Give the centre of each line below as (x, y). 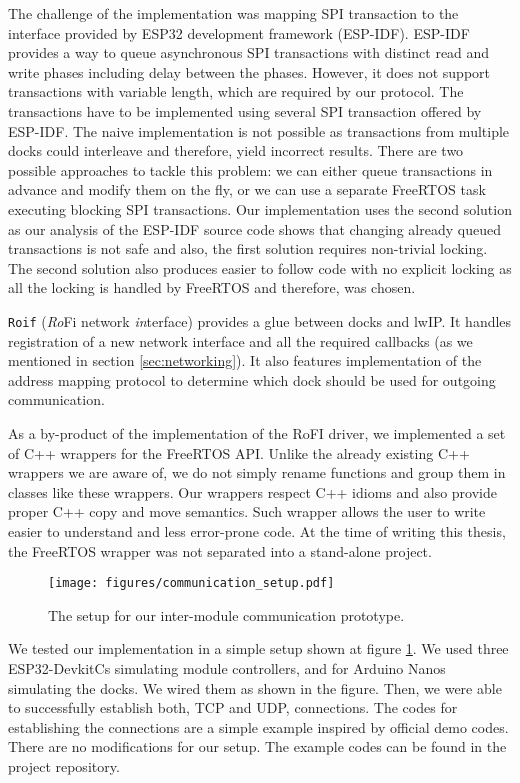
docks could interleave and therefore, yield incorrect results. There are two (236, 150)
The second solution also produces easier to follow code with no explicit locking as (260, 267)
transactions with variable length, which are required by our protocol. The (236, 91)
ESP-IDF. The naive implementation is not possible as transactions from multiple (259, 130)
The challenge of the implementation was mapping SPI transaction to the (233, 13)
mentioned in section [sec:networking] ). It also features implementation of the (245, 360)
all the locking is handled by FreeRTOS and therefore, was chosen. (212, 287)
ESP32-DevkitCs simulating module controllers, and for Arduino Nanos (227, 667)
